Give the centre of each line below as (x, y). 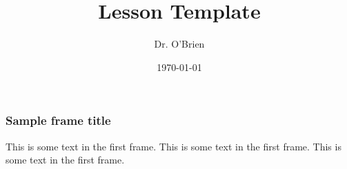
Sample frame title (58, 120)
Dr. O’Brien (179, 44)
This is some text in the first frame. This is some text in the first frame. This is (173, 146)
